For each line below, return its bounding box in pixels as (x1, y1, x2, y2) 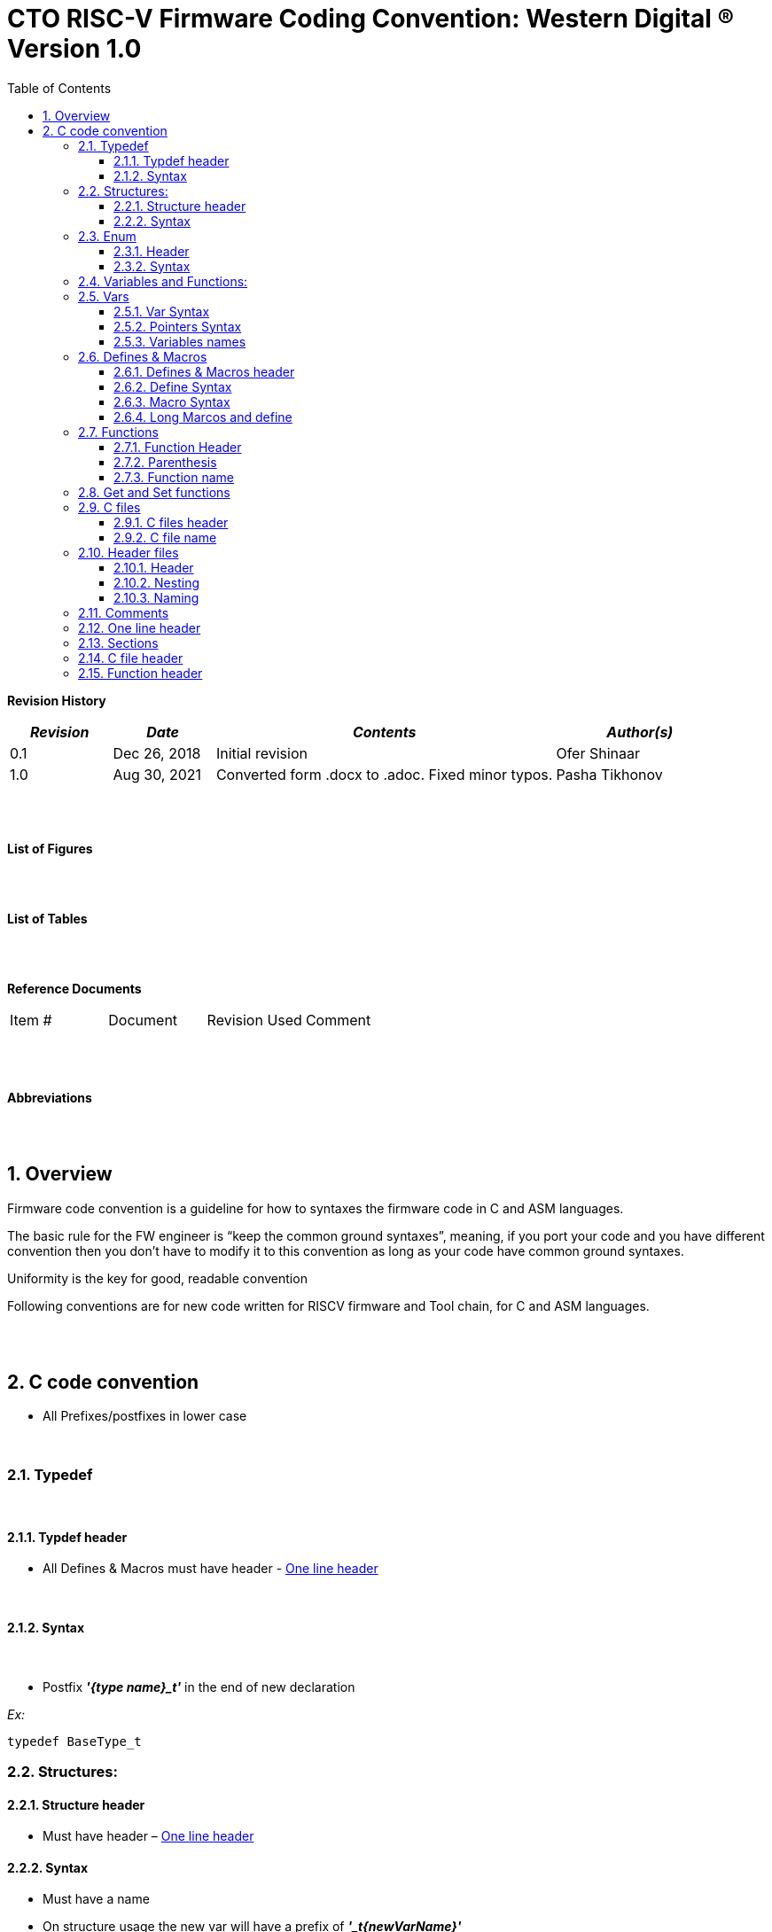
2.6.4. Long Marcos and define (113, 409, 292, 425)
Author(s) (606, 722, 674, 741)
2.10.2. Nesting (113, 574, 200, 590)
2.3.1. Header (113, 243, 190, 259)
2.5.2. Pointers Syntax (113, 318, 242, 334)
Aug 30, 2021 (113, 765, 202, 783)
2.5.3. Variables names (113, 333, 246, 349)
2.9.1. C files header (113, 514, 229, 530)
